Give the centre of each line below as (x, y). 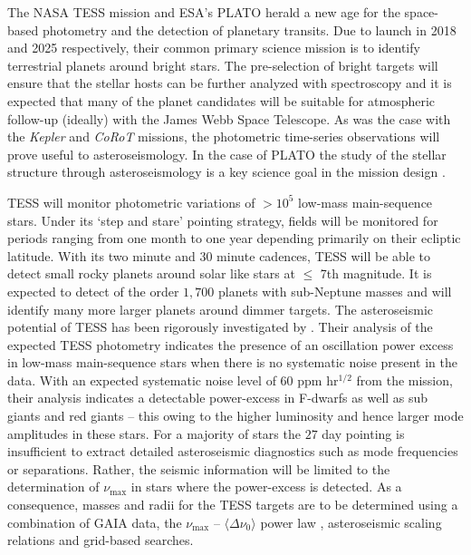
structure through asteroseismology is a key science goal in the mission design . (226, 172)
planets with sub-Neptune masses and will (335, 291)
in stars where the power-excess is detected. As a (266, 487)
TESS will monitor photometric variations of (131, 202)
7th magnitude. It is (376, 273)
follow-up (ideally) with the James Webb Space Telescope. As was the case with (229, 118)
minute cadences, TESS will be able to (324, 255)
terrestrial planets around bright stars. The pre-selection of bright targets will (223, 65)
